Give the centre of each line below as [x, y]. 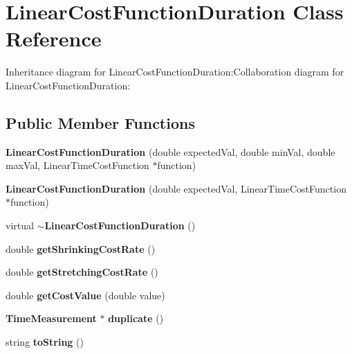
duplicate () [136, 318]
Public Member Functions [100, 122]
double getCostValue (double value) [85, 295]
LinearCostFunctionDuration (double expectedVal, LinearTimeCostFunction [176, 188]
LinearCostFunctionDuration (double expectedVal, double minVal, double [170, 151]
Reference [54, 38]
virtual [20, 225]
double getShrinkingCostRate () [81, 248]
